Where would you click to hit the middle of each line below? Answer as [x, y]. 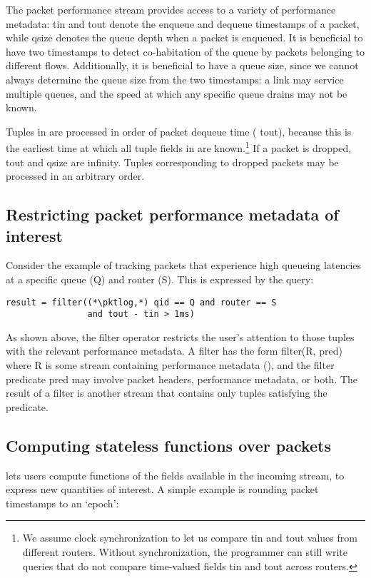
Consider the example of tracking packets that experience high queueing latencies [184, 265]
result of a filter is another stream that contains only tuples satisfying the [167, 393]
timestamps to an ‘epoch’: [62, 503]
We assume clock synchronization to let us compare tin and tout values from [190, 538]
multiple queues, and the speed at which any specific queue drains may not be [177, 93]
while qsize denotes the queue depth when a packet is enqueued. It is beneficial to [184, 37]
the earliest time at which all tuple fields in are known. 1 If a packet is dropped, [179, 147]
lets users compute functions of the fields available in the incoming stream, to [175, 475]
